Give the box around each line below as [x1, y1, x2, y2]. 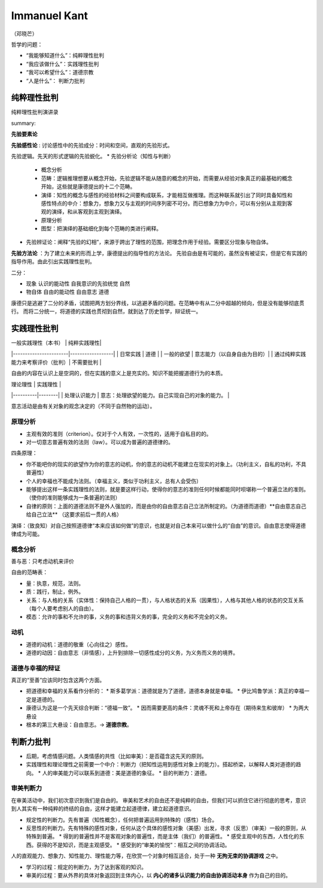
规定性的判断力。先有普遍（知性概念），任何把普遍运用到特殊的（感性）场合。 [26, 816, 218, 823]
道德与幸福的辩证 [11, 664, 60, 672]
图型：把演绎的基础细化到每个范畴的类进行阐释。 [41, 225, 161, 232]
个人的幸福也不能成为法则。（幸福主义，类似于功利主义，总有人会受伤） [26, 477, 202, 484]
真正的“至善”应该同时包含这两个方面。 [11, 676, 105, 684]
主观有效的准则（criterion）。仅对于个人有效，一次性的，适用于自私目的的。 [26, 430, 212, 437]
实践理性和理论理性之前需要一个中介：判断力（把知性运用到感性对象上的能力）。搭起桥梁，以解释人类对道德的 [26, 761, 296, 768]
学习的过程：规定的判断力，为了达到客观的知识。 [26, 863, 147, 871]
